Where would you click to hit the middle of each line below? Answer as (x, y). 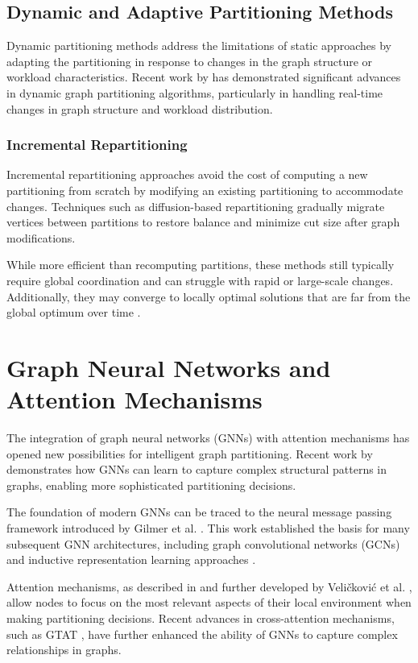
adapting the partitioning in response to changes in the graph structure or (190, 61)
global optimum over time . (74, 312)
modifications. (41, 237)
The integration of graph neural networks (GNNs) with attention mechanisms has (208, 438)
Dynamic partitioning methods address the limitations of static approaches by (199, 46)
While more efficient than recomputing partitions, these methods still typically (201, 265)
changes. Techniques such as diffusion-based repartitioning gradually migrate (196, 206)
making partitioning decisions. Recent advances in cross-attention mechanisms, (201, 617)
